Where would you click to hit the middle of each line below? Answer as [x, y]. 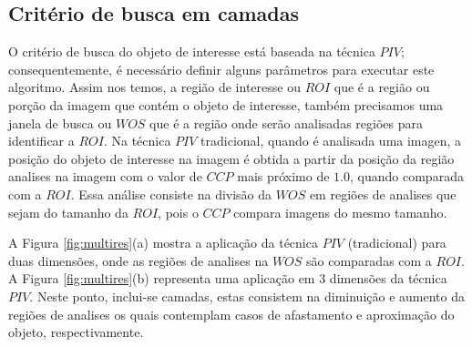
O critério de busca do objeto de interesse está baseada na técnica [192, 51]
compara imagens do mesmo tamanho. [340, 212]
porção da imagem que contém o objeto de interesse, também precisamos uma [226, 104]
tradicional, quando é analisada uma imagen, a [331, 141]
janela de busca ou [60, 122]
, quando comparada [407, 176]
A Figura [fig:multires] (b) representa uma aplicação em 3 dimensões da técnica [228, 278]
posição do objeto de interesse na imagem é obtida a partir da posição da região [231, 158]
